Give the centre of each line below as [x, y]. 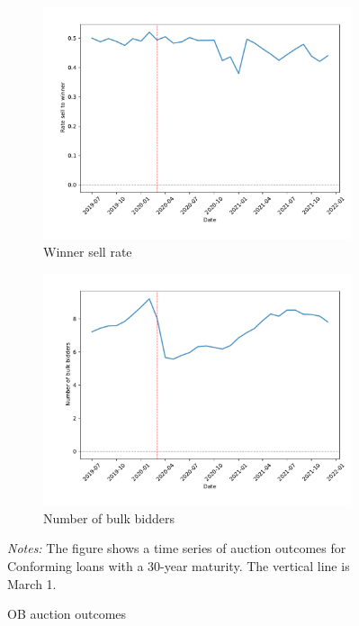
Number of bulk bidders [109, 517]
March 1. [32, 583]
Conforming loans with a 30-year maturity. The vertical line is [179, 565]
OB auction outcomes [67, 614]
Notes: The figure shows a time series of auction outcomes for [177, 548]
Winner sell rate [88, 252]
